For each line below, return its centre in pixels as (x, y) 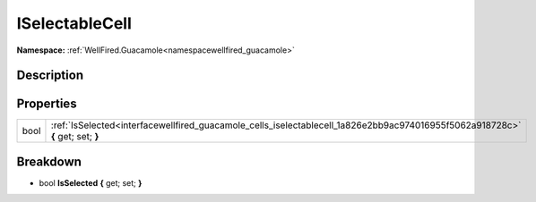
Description (50, 76)
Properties (47, 104)
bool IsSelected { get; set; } (91, 182)
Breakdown (49, 161)
